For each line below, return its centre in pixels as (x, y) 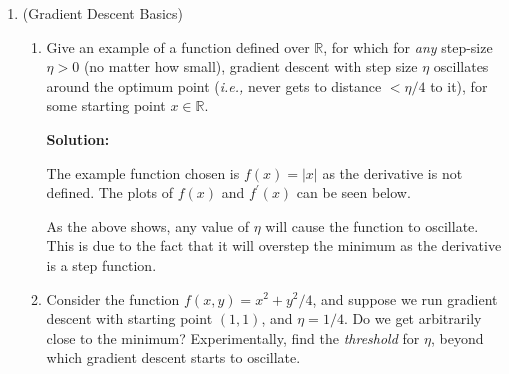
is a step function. (101, 264)
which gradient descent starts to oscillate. (173, 357)
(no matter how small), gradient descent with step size (250, 66)
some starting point (106, 105)
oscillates (461, 66)
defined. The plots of (110, 192)
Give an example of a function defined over (178, 46)
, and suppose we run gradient (405, 298)
